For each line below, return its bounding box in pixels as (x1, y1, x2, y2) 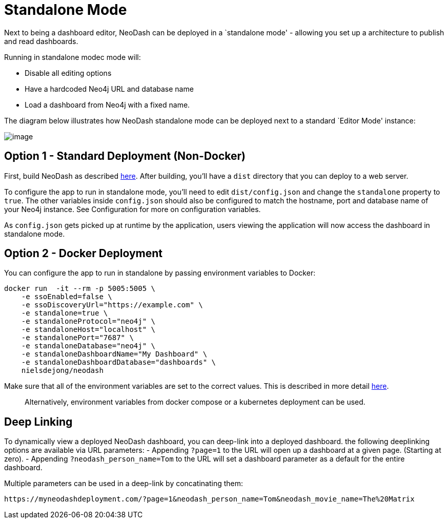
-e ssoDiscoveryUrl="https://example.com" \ (21, 301, 203, 309)
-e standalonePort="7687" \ (21, 333, 134, 342)
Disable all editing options (25, 68, 112, 77)
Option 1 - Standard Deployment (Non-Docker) (4, 150, 246, 163)
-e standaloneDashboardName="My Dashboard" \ (21, 350, 208, 359)
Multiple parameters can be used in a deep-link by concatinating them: (4, 479, 243, 488)
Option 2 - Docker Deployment (4, 247, 163, 260)
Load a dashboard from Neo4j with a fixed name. (25, 100, 190, 109)
